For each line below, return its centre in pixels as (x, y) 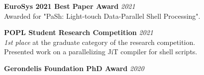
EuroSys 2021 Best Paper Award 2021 (70, 6)
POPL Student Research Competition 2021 (79, 32)
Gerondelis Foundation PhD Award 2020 (74, 68)
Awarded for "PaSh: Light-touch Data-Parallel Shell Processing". (102, 16)
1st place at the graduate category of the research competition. (100, 42)
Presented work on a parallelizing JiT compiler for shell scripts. (101, 52)
